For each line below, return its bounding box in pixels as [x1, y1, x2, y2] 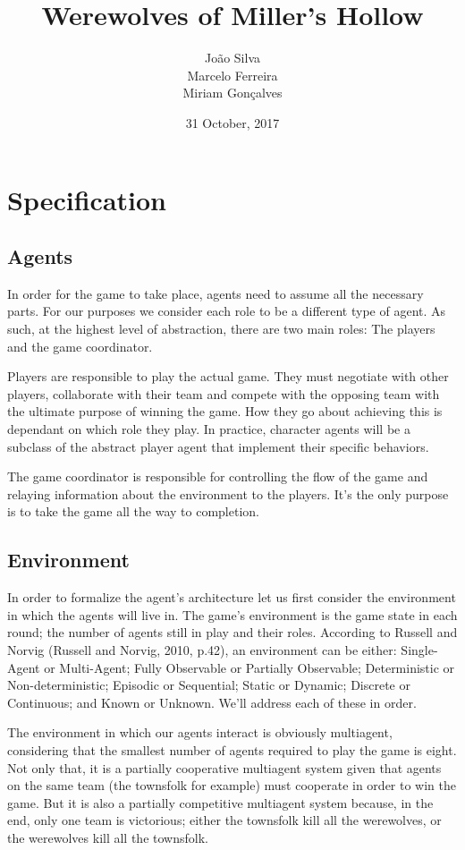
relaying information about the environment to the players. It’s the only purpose [7, 484, 449, 503]
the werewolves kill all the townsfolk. [7, 828, 208, 846]
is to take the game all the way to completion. [7, 502, 259, 521]
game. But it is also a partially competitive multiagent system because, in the [7, 793, 434, 812]
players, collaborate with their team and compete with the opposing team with [7, 384, 440, 403]
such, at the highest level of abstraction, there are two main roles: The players [7, 319, 435, 338]
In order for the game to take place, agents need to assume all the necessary [7, 284, 424, 302]
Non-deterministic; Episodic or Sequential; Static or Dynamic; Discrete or [7, 676, 410, 694]
